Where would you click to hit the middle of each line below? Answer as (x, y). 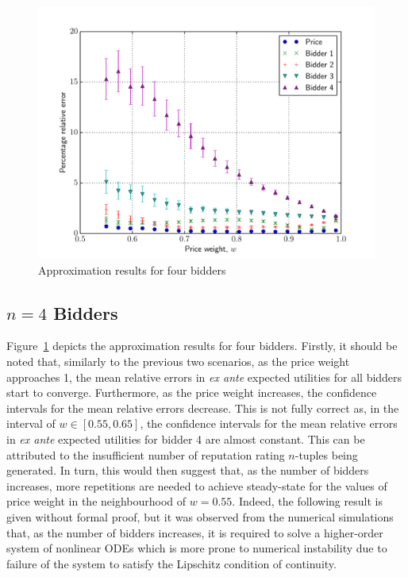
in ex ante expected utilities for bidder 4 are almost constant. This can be (186, 439)
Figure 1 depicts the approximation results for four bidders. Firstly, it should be (202, 346)
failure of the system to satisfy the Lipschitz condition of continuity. (171, 563)
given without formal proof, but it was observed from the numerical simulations (200, 516)
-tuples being (326, 454)
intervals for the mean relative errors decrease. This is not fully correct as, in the (203, 408)
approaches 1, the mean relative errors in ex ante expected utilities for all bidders (204, 377)
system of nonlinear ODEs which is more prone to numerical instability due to (197, 548)
